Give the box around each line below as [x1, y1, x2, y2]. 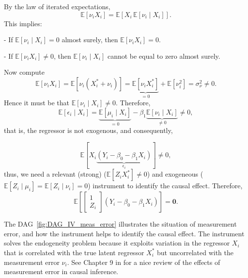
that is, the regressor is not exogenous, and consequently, [4, 125, 173, 135]
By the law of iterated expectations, [4, 1, 110, 11]
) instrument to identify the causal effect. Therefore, [88, 180, 243, 191]
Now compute [4, 67, 45, 77]
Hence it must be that [4, 98, 70, 108]
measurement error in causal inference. [4, 266, 118, 277]
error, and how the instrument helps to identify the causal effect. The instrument [4, 228, 245, 238]
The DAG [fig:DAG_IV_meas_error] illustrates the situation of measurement [4, 219, 237, 229]
